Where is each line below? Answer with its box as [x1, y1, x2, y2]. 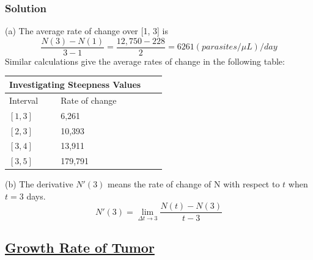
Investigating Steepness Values [9, 78, 141, 90]
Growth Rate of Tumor [5, 237, 155, 256]
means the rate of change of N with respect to [108, 178, 280, 190]
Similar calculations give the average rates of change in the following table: [5, 54, 285, 67]
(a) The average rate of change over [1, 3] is [5, 24, 168, 37]
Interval [9, 93, 39, 106]
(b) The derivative [5, 178, 73, 190]
